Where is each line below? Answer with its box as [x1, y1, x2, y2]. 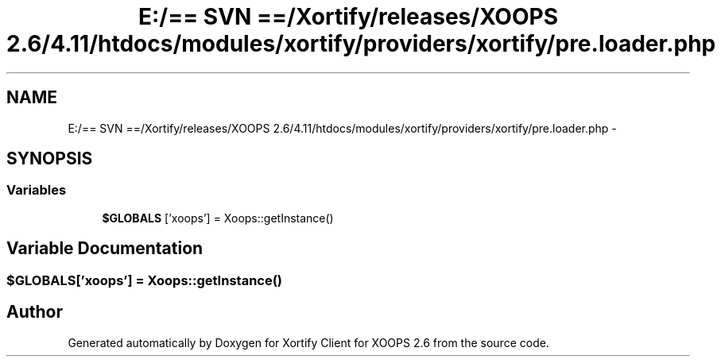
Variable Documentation [6, 238, 204, 259]
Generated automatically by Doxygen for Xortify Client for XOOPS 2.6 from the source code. [68, 335, 549, 349]
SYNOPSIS [6, 149, 93, 169]
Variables [6, 182, 67, 199]
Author [6, 302, 63, 322]
